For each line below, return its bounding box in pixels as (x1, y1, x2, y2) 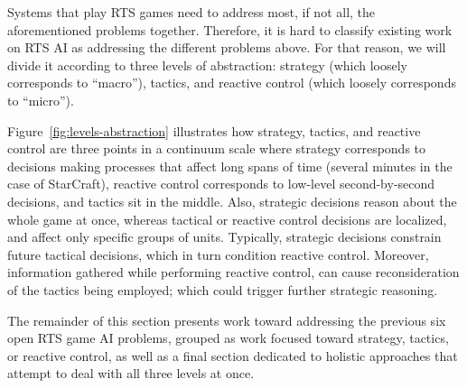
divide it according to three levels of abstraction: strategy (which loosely (7, 55, 408, 74)
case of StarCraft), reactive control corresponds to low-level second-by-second (7, 174, 435, 193)
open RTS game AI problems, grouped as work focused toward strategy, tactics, (7, 328, 449, 347)
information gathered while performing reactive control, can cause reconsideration (7, 263, 460, 282)
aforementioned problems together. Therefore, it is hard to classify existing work (7, 20, 453, 39)
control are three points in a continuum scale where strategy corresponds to (7, 139, 426, 158)
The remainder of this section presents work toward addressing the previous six (7, 310, 446, 329)
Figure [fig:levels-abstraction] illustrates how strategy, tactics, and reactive (7, 121, 421, 140)
